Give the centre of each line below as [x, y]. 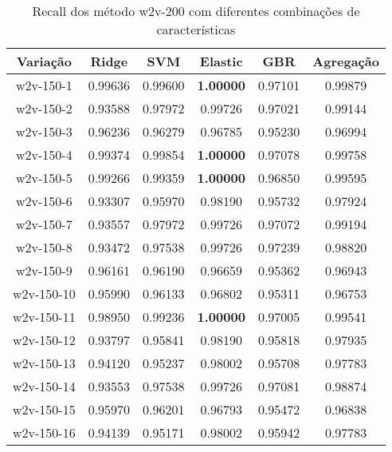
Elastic [221, 61]
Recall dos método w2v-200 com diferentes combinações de [196, 11]
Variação [44, 61]
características [196, 29]
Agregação [346, 61]
